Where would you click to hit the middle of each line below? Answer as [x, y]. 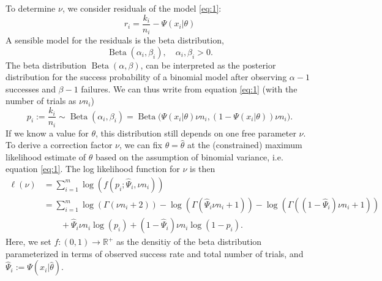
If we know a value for [47, 133]
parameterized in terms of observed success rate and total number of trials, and [155, 253]
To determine [31, 8]
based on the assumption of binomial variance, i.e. [189, 156]
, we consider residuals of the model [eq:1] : [142, 8]
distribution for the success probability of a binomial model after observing [146, 77]
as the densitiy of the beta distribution [189, 242]
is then [203, 169]
